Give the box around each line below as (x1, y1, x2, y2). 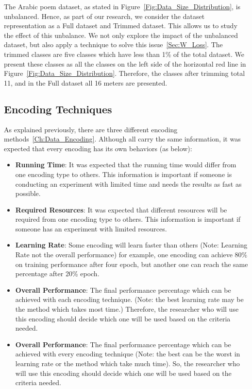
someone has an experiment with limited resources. (15, 223, 167, 233)
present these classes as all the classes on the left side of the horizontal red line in (4, 58, 246, 69)
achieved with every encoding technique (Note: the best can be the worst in (15, 349, 240, 359)
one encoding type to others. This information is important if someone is (15, 169, 232, 179)
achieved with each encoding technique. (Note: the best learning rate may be (15, 294, 244, 304)
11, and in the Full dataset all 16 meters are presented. (4, 77, 168, 88)
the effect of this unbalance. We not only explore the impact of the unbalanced (4, 30, 238, 40)
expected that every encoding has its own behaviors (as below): (4, 143, 192, 153)
